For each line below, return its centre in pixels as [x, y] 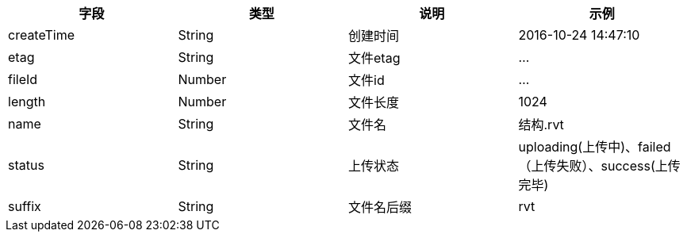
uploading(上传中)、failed [595, 147]
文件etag [374, 58]
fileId [23, 79]
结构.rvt [541, 125]
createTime [42, 35]
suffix [25, 206]
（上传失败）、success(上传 [599, 166]
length [27, 102]
